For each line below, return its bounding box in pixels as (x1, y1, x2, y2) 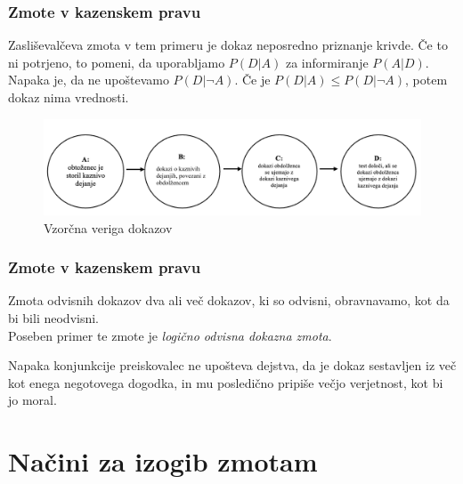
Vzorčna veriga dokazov (44, 218, 173, 237)
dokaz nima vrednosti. (8, 88, 129, 106)
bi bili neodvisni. (8, 309, 100, 327)
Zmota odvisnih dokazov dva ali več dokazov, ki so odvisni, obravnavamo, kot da (8, 291, 450, 310)
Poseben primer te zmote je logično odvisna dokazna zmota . (8, 326, 332, 344)
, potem (405, 70, 448, 89)
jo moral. (8, 391, 57, 409)
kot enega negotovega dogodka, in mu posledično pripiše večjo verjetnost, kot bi (8, 373, 443, 391)
